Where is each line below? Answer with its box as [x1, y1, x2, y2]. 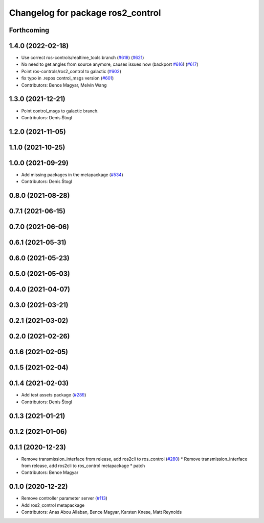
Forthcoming [9, 26, 49, 34]
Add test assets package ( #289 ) [21, 392, 87, 398]
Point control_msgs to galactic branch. [21, 108, 99, 114]
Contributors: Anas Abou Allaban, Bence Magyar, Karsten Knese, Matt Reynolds [21, 509, 182, 515]
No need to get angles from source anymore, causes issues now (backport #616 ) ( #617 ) [21, 61, 198, 67]
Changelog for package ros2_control [9, 7, 161, 18]
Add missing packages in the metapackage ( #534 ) [21, 172, 123, 178]
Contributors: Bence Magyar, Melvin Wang [21, 82, 107, 88]
